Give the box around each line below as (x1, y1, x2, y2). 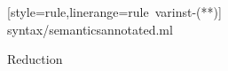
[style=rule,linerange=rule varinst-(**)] (7, 3, 222, 20)
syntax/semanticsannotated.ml (7, 20, 173, 38)
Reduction (7, 50, 63, 68)
